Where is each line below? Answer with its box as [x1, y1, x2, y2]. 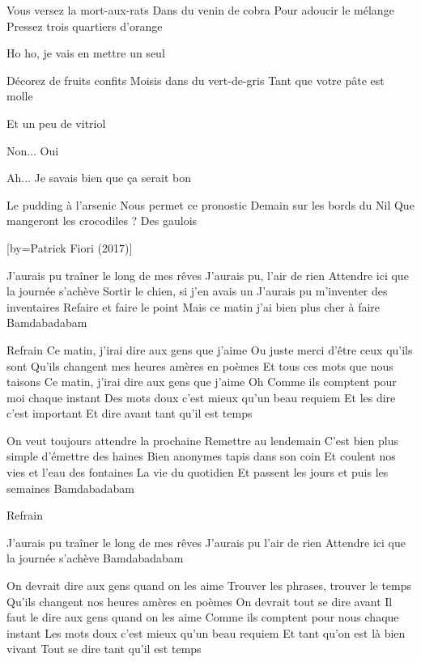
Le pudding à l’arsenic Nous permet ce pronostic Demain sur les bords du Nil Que [6, 196, 415, 213]
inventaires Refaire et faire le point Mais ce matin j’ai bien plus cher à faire [6, 298, 381, 315]
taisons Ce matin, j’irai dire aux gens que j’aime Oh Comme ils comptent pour [6, 373, 397, 390]
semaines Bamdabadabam [6, 479, 134, 496]
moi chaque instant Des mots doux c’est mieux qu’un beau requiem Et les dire [6, 388, 396, 405]
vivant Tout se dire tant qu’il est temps [6, 640, 202, 657]
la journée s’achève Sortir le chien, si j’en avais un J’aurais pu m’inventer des [6, 282, 388, 299]
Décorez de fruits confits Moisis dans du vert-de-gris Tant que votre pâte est [6, 71, 385, 88]
